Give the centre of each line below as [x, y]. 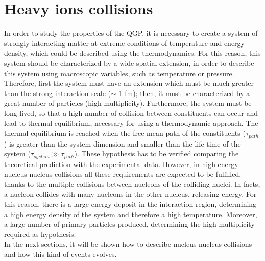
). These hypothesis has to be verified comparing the [156, 153]
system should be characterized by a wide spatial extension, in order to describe [129, 63]
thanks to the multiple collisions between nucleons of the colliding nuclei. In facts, [132, 184]
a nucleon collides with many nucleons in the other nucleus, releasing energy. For [130, 194]
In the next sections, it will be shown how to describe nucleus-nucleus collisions [128, 244]
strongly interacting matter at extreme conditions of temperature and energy [124, 43]
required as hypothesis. [40, 234]
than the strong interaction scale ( [58, 93]
